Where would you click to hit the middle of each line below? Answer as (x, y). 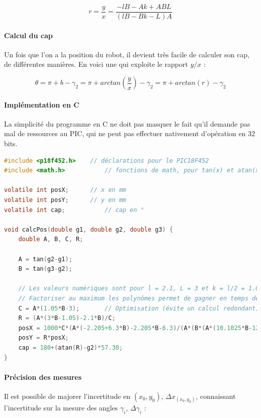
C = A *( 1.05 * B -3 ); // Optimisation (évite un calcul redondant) (139, 308)
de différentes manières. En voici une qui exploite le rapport (96, 64)
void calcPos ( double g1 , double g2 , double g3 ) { (89, 229)
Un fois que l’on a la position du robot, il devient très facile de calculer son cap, (127, 54)
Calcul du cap (29, 35)
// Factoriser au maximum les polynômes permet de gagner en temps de (139, 298)
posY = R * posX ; (43, 338)
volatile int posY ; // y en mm (65, 200)
